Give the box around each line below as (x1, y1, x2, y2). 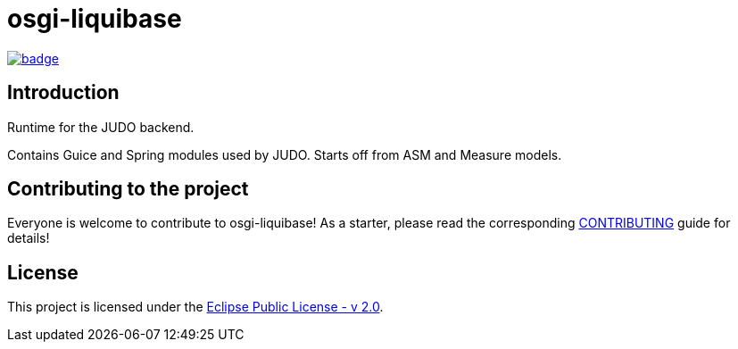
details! (7, 230, 50, 246)
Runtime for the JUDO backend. (7, 119, 195, 135)
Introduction (7, 81, 120, 104)
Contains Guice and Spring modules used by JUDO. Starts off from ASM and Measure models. (7, 146, 562, 162)
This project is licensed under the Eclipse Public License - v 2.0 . (7, 299, 384, 315)
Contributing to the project (7, 178, 249, 201)
